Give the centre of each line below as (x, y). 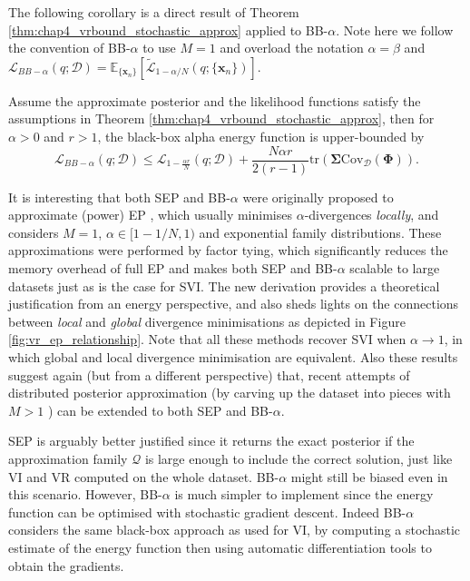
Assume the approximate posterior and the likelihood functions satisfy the (215, 100)
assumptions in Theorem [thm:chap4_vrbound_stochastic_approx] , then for (221, 118)
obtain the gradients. (66, 565)
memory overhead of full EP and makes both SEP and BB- (173, 268)
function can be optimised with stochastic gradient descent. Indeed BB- (207, 512)
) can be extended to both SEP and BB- (160, 410)
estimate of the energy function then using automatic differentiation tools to (220, 547)
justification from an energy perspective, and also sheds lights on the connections (234, 304)
